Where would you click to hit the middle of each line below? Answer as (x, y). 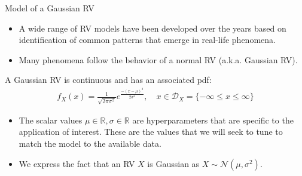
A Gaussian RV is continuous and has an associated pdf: (108, 80)
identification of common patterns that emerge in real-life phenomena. (147, 40)
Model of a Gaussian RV (50, 8)
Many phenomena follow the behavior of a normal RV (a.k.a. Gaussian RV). (158, 59)
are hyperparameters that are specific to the (213, 120)
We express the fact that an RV (77, 163)
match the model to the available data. (90, 143)
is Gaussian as (173, 163)
